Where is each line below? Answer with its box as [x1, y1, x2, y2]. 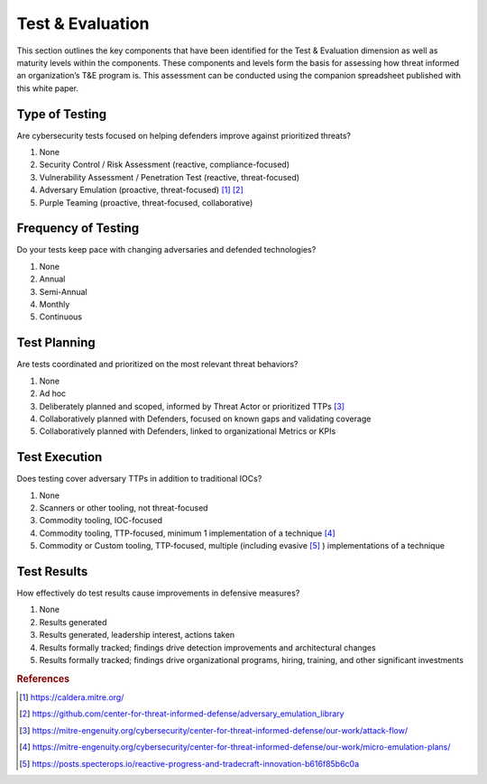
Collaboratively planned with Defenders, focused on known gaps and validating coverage [39, 413, 372, 424]
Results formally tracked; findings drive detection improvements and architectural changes [39, 641, 376, 653]
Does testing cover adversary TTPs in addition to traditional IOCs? [16, 474, 262, 484]
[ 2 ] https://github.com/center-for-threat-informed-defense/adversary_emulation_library [19, 708, 345, 719]
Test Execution [16, 449, 103, 465]
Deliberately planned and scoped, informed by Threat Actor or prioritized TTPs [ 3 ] [39, 401, 345, 411]
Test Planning [16, 335, 96, 351]
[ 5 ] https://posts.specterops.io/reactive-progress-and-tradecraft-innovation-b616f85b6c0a [19, 758, 360, 769]
